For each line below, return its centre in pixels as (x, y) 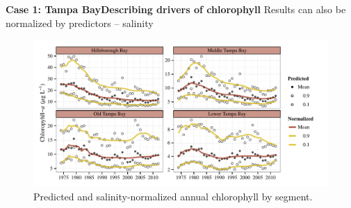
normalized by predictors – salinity (80, 23)
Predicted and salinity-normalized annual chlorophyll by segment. (173, 196)
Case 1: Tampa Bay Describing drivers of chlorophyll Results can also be (176, 9)
